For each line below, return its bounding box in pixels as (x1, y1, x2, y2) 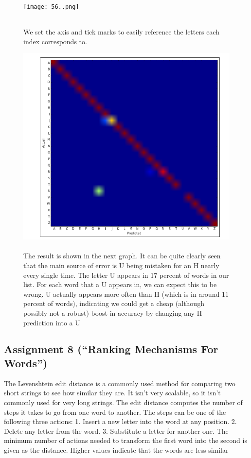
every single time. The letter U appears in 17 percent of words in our (23, 270, 229, 280)
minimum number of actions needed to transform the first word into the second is (4, 435, 247, 445)
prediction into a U (23, 317, 80, 327)
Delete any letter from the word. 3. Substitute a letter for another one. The (4, 425, 229, 436)
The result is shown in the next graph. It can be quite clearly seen (23, 251, 221, 261)
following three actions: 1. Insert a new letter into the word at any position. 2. (4, 416, 237, 426)
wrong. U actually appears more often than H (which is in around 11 (23, 288, 229, 299)
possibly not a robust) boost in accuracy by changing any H (23, 307, 202, 318)
